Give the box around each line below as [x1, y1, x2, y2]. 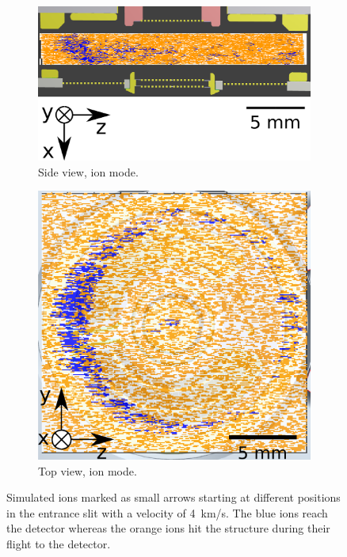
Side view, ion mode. [38, 163, 139, 180]
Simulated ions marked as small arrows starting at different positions [6, 489, 341, 506]
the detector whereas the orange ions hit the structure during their [6, 520, 330, 536]
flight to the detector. [6, 535, 111, 551]
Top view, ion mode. [38, 462, 137, 479]
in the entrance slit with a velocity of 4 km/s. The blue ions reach [6, 504, 328, 521]
